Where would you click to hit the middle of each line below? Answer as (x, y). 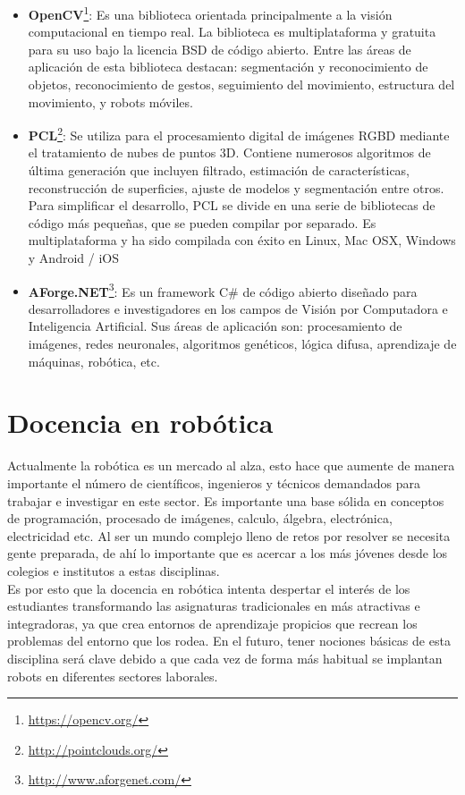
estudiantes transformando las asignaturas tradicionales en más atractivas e (214, 606)
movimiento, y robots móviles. (110, 101)
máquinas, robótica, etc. (94, 361)
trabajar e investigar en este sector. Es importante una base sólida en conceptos (226, 500)
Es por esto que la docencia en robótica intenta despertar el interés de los (209, 588)
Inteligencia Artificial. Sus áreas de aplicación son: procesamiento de (215, 326)
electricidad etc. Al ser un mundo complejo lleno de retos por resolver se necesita (229, 535)
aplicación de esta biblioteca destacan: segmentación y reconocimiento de (228, 67)
